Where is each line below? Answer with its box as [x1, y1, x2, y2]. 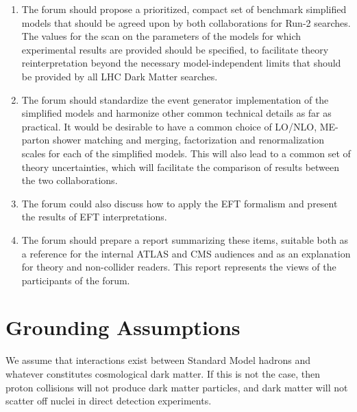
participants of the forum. [21, 273, 130, 287]
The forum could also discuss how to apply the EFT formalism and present [21, 196, 338, 210]
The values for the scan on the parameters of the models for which [21, 29, 301, 43]
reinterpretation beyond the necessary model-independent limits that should [21, 56, 341, 70]
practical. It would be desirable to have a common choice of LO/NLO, [21, 119, 317, 133]
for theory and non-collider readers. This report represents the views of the [21, 260, 336, 274]
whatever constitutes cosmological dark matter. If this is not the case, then [5, 367, 321, 380]
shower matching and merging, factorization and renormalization [52, 133, 325, 147]
